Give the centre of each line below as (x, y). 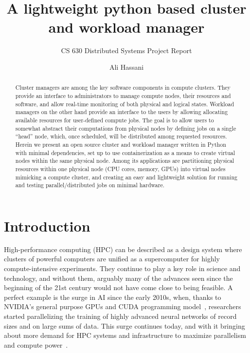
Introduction (47, 226)
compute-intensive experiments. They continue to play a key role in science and (122, 268)
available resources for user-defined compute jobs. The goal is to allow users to (115, 120)
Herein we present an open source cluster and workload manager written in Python (121, 144)
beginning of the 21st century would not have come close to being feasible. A (118, 287)
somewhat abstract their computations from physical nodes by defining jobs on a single (126, 128)
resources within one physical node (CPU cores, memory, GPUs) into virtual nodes (120, 168)
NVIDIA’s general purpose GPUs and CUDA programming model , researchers (123, 306)
